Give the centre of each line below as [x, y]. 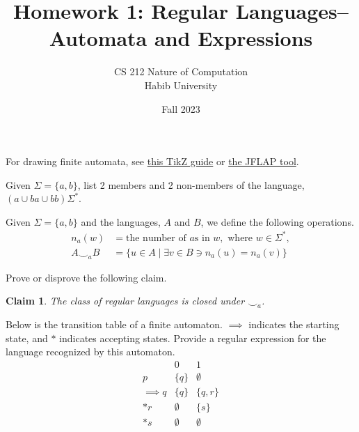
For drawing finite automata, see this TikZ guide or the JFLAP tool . [152, 161]
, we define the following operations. [277, 221]
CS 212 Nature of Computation [181, 71]
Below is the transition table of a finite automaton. [114, 324]
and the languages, [121, 221]
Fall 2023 [181, 108]
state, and [27, 338]
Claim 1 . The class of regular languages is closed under [125, 301]
